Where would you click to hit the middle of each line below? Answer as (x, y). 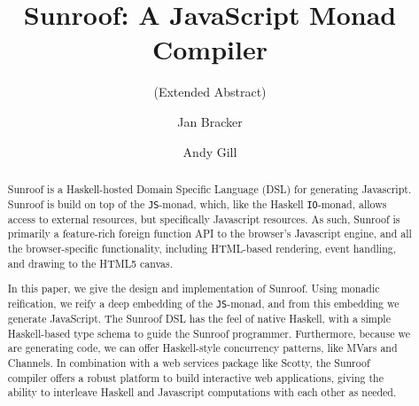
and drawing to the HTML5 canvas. (90, 263)
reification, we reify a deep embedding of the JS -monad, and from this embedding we (203, 303)
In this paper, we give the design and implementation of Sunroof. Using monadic (194, 289)
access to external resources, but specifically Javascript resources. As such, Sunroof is (204, 219)
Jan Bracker (210, 121)
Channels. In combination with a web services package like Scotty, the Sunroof (189, 362)
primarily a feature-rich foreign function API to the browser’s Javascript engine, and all (209, 234)
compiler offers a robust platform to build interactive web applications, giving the (195, 377)
